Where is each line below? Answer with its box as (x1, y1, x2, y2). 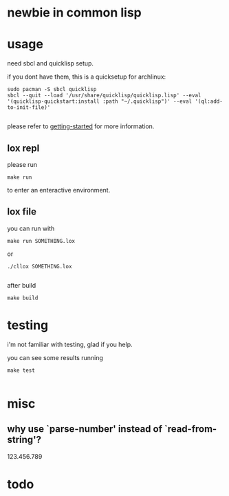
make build (7, 295, 39, 301)
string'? (7, 434, 41, 446)
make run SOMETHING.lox (7, 237, 76, 244)
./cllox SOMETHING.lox (7, 263, 72, 270)
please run (7, 160, 38, 168)
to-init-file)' (7, 104, 51, 111)
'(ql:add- (195, 98, 223, 105)
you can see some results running (7, 353, 103, 361)
